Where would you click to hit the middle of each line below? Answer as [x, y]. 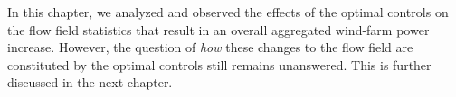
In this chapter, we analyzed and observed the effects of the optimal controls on [228, 12]
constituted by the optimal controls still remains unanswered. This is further [219, 64]
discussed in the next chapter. [90, 82]
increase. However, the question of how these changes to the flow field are [210, 47]
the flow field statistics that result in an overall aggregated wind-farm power [218, 29]
